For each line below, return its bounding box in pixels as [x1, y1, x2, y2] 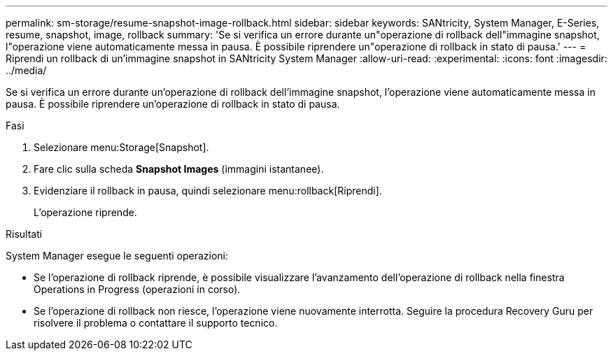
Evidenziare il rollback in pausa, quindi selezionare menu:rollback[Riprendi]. [34, 185, 382, 197]
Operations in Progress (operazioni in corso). [34, 283, 241, 295]
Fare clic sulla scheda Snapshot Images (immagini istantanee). [34, 163, 324, 175]
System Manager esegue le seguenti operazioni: [6, 250, 229, 262]
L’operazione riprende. [34, 206, 137, 218]
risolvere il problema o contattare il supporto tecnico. [34, 317, 278, 329]
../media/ [6, 64, 47, 76]
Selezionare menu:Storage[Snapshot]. [34, 141, 209, 153]
